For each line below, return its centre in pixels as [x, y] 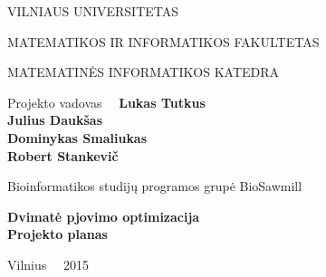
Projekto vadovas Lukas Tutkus [106, 102]
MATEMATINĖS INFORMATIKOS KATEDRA [144, 72]
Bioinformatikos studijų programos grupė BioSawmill [155, 186]
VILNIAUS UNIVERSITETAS [93, 11]
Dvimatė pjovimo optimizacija [104, 216]
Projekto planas [58, 234]
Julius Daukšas [55, 120]
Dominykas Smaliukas [77, 137]
